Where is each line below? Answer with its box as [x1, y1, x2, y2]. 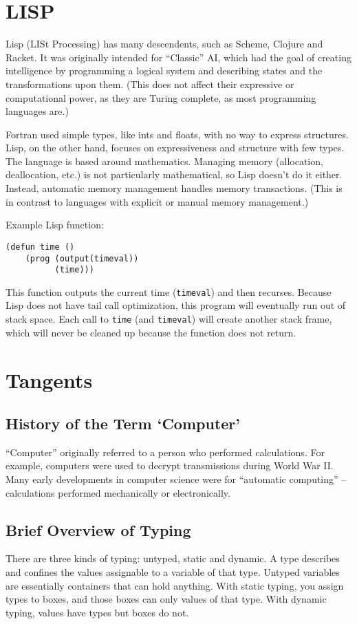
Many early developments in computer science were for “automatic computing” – [6, 472, 347, 486]
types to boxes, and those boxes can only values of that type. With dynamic [6, 592, 327, 606]
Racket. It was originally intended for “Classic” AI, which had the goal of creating [6, 50, 351, 64]
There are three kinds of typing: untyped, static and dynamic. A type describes [6, 551, 340, 566]
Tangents [6, 365, 93, 394]
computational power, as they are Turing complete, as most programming [6, 90, 316, 105]
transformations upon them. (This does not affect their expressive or [6, 76, 294, 91]
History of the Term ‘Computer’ [6, 413, 240, 434]
